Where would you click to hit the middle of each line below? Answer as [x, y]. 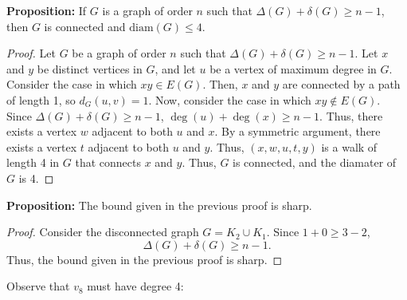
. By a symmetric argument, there [297, 131]
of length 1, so [41, 99]
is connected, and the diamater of [315, 162]
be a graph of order [119, 53]
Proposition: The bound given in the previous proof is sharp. [159, 205]
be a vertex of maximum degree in [293, 68]
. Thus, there [351, 115]
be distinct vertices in [90, 68]
